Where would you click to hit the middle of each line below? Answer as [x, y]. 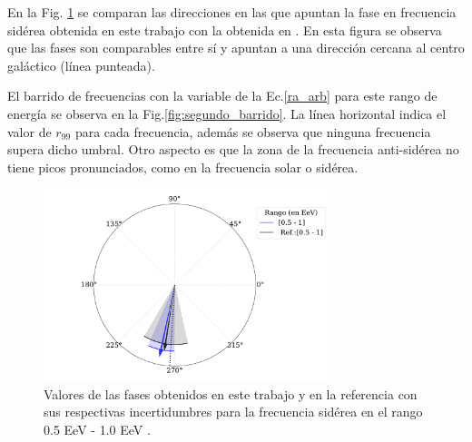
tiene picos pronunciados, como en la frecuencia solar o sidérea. [183, 167]
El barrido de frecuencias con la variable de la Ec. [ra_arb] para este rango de [222, 96]
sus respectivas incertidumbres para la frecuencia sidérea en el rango [233, 412]
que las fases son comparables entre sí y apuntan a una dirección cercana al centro [236, 48]
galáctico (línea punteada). [81, 65]
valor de [29, 131]
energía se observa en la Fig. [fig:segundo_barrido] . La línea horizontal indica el [227, 113]
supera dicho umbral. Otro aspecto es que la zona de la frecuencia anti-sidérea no [233, 149]
